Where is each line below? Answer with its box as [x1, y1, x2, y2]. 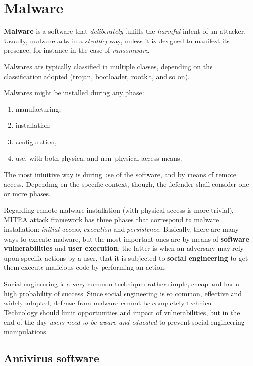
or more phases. [4, 188, 51, 199]
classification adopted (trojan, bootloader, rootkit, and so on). [4, 71, 190, 81]
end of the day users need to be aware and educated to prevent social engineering [4, 317, 245, 327]
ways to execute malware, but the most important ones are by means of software [4, 233, 249, 244]
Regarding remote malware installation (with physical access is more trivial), [4, 204, 234, 215]
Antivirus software [4, 350, 99, 365]
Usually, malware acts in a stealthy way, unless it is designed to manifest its [4, 35, 230, 45]
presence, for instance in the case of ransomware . [4, 45, 150, 55]
